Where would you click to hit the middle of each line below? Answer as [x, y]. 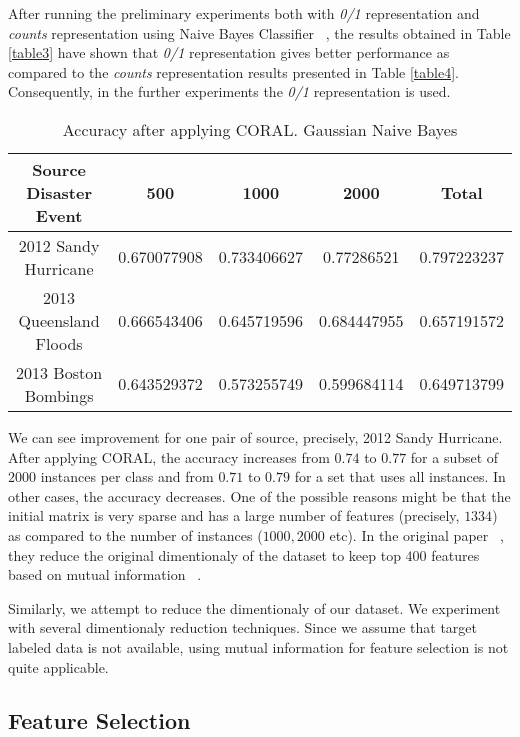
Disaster [59, 192]
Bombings [59, 395]
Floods [59, 343]
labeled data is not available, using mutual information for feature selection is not [258, 646]
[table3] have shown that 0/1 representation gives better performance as [229, 52]
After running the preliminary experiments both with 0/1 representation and [244, 13]
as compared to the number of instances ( [135, 534]
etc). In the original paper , [416, 534]
